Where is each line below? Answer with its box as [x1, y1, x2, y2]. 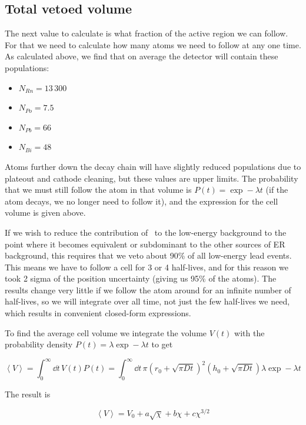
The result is [5, 388, 51, 400]
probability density [5, 338, 73, 350]
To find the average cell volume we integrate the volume [5, 326, 207, 339]
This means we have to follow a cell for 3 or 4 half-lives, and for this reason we [5, 260, 288, 273]
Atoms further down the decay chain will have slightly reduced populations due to [5, 160, 301, 172]
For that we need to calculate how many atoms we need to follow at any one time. [5, 38, 301, 51]
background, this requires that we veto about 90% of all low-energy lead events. [5, 249, 292, 262]
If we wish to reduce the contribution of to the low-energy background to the [5, 226, 287, 238]
